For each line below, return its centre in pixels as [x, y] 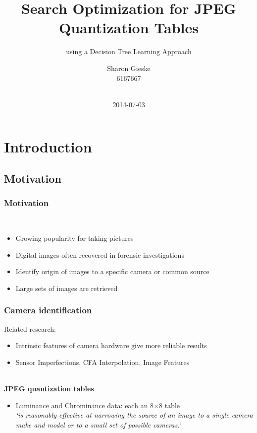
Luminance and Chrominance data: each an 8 [85, 405]
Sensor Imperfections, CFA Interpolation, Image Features [103, 362]
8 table [169, 405]
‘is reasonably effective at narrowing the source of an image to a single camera [134, 415]
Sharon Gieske [129, 68]
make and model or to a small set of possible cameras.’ [98, 424]
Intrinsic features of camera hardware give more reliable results [111, 345]
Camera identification [48, 310]
